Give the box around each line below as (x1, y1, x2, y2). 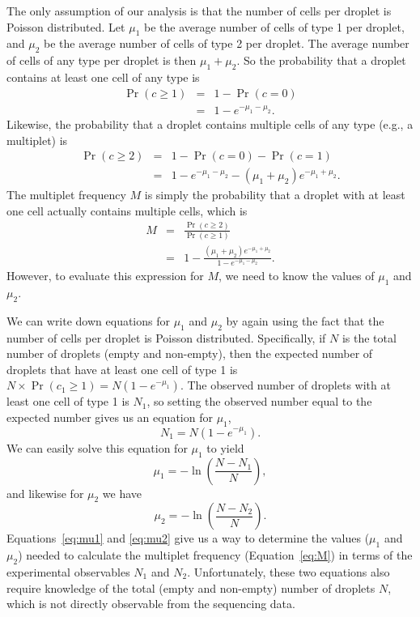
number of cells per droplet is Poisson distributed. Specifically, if (6, 329, 326, 346)
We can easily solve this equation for (6, 439, 188, 456)
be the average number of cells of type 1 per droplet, (143, 18, 405, 35)
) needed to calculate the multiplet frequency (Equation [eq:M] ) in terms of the (18, 547, 413, 564)
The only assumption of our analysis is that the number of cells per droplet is (6, 2, 392, 19)
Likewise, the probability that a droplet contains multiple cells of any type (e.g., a (6, 116, 414, 133)
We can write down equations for (6, 312, 170, 329)
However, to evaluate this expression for (6, 267, 204, 284)
